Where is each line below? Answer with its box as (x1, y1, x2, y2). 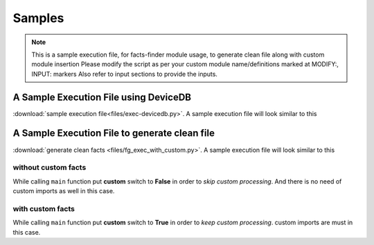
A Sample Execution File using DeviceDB (12, 91, 192, 103)
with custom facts (12, 204, 75, 213)
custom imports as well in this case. (12, 187, 115, 195)
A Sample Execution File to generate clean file (12, 128, 215, 139)
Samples (12, 10, 64, 26)
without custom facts (12, 163, 87, 173)
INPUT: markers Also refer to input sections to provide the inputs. (31, 70, 218, 78)
